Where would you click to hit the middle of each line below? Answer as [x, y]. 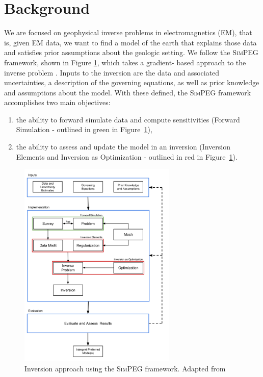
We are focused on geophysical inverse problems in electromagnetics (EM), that [128, 32]
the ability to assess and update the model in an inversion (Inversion [123, 147]
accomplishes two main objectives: [57, 102]
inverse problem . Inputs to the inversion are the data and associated [112, 72]
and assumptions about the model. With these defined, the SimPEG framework [128, 92]
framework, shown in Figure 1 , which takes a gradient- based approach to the [125, 62]
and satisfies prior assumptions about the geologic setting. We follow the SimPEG [131, 52]
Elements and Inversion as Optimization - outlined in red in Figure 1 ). [127, 156]
